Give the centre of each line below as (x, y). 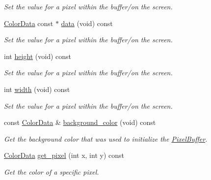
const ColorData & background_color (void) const (80, 122)
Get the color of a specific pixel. (52, 171)
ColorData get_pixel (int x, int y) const (64, 155)
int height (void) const (38, 56)
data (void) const (87, 23)
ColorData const (29, 23)
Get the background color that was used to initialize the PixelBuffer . (106, 138)
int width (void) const (37, 89)
